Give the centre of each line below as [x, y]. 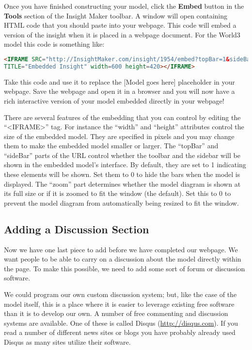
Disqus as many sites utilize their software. [67, 341]
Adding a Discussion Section [77, 229]
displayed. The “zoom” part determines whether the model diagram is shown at [122, 184]
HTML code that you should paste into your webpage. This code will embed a [120, 25]
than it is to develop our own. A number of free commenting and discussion [116, 313]
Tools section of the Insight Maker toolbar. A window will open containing [116, 15]
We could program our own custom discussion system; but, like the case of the [120, 294]
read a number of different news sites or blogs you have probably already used [120, 332]
